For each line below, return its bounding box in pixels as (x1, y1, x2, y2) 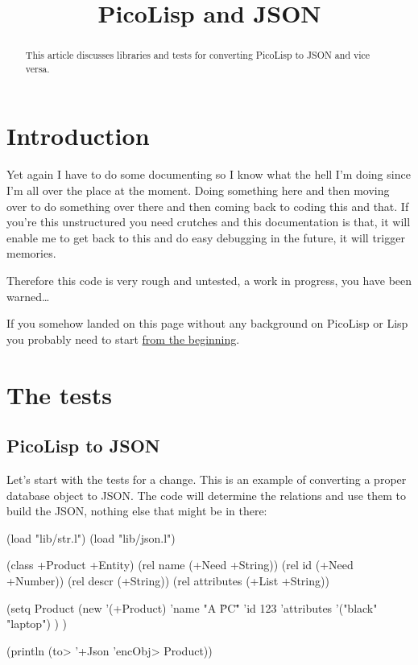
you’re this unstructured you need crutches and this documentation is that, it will (6, 213, 411, 230)
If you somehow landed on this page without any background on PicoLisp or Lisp (6, 315, 408, 332)
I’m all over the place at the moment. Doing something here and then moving (6, 182, 390, 199)
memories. (6, 245, 56, 262)
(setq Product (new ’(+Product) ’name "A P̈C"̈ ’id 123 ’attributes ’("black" (6, 599, 378, 616)
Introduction (6, 119, 150, 152)
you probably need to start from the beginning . (6, 330, 240, 347)
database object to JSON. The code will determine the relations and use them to (6, 486, 406, 503)
